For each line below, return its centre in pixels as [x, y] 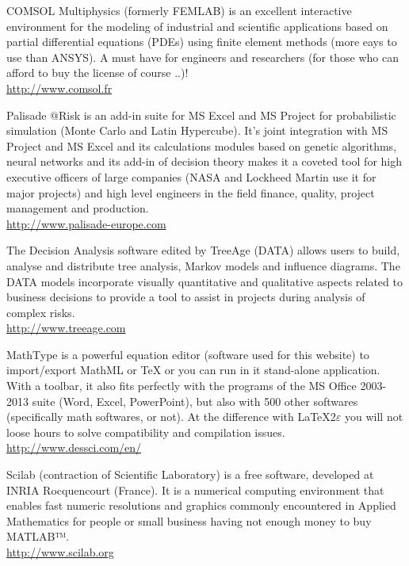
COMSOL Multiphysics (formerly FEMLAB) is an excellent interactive [179, 10]
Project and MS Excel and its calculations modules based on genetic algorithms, [202, 145]
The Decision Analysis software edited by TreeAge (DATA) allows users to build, [203, 250]
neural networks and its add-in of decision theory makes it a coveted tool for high [204, 161]
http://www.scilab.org [60, 552]
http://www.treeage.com [66, 328]
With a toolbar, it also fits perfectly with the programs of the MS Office [182, 386]
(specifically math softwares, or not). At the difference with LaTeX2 [171, 417]
